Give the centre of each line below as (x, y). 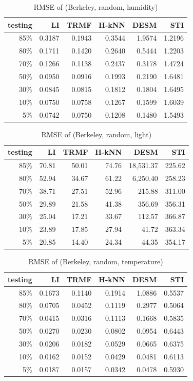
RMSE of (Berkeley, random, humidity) (96, 7)
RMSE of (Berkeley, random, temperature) (96, 261)
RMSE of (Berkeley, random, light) (96, 134)
